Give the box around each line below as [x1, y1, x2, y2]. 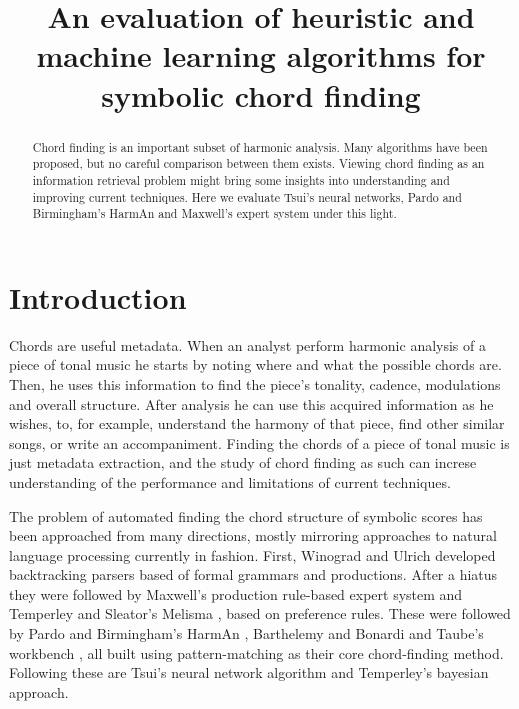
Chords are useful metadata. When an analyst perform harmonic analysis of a [9, 334, 486, 355]
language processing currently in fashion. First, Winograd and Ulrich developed [9, 544, 496, 565]
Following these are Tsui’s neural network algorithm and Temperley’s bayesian [9, 662, 489, 683]
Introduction [9, 276, 187, 317]
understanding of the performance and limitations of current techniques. [9, 471, 451, 492]
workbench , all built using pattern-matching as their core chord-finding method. [9, 642, 504, 663]
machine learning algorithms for [36, 35, 486, 76]
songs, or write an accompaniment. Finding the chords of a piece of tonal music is [9, 432, 510, 453]
